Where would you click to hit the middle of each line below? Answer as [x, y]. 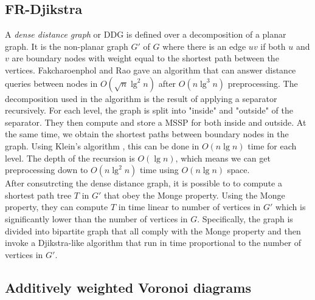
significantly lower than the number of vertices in [96, 218]
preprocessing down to [47, 170]
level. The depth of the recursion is [70, 158]
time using [159, 170]
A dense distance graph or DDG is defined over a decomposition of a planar [146, 34]
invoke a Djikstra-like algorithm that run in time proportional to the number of [153, 243]
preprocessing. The [263, 83]
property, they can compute [57, 207]
